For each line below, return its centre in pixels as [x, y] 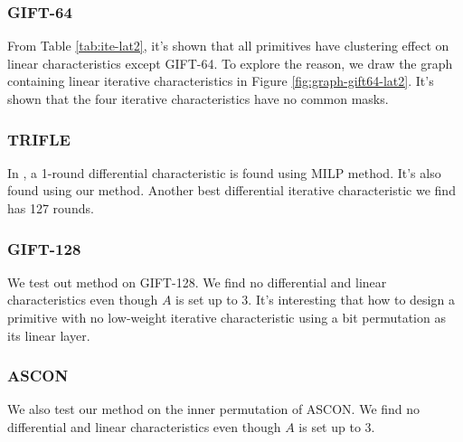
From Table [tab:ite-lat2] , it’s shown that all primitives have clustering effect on [228, 46]
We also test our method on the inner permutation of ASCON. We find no [214, 409]
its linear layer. [49, 335]
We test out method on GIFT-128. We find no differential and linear [197, 282]
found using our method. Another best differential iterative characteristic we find [231, 190]
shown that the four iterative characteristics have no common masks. [198, 99]
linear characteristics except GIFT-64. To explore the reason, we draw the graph [230, 63]
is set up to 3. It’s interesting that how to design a [315, 300]
